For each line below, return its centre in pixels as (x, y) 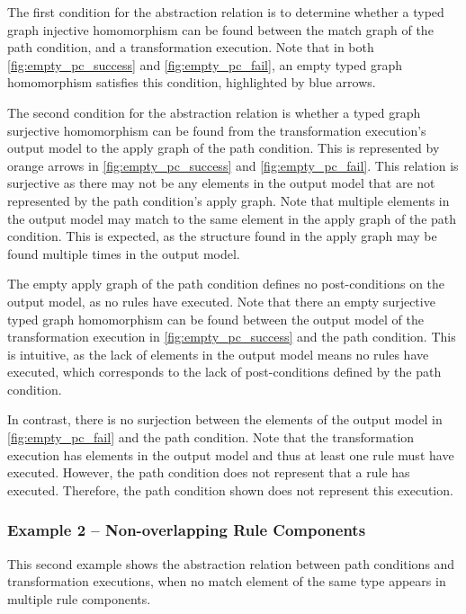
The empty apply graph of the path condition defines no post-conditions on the (226, 284)
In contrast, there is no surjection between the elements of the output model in (225, 419)
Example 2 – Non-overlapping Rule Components (187, 530)
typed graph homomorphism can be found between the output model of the (215, 319)
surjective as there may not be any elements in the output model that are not (221, 183)
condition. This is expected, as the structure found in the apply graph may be (222, 236)
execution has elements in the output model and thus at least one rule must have (231, 454)
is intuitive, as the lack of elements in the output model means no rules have (218, 354)
